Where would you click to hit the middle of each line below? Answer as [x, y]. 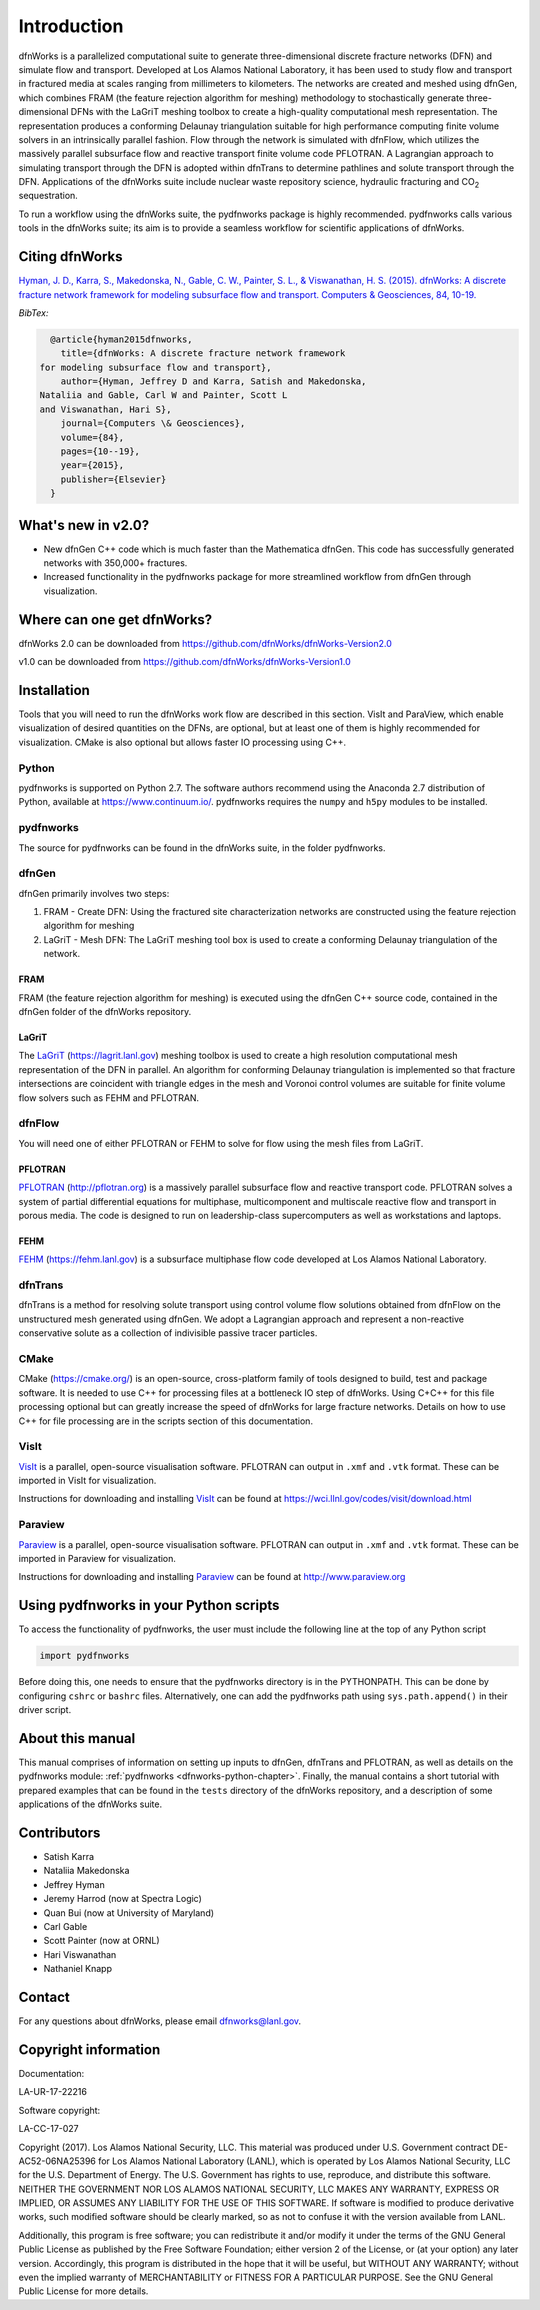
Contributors [59, 1832]
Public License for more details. [83, 2291]
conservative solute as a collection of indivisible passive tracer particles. [168, 1333]
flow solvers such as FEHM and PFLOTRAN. [109, 1097]
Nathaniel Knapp [77, 1969]
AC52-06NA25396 [57, 2161]
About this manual [77, 1738]
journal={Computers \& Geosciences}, [153, 423]
